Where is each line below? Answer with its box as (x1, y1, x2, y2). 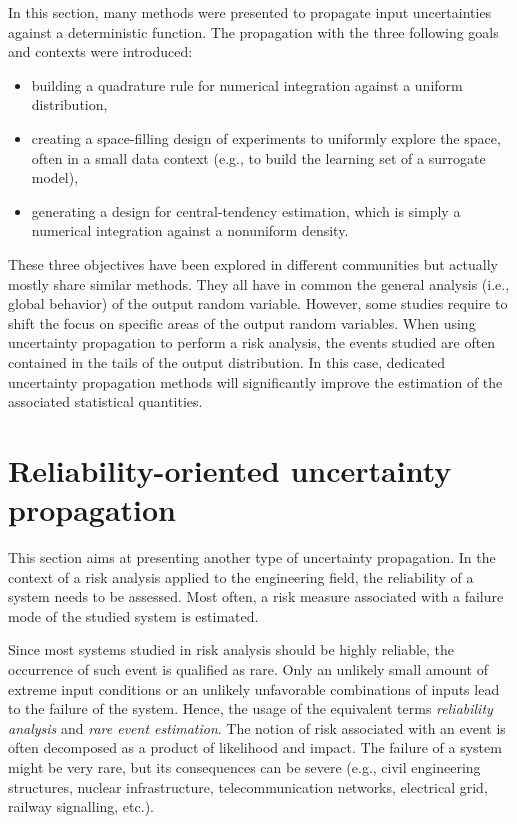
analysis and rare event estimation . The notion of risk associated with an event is (8, 717, 506, 738)
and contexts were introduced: (8, 41, 193, 62)
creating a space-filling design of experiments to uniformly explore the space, (31, 127, 501, 148)
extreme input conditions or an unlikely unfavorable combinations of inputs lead (8, 678, 500, 699)
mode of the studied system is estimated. (8, 605, 259, 626)
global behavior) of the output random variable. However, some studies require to (8, 293, 508, 314)
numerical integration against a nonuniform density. (31, 220, 349, 241)
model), (31, 167, 79, 188)
